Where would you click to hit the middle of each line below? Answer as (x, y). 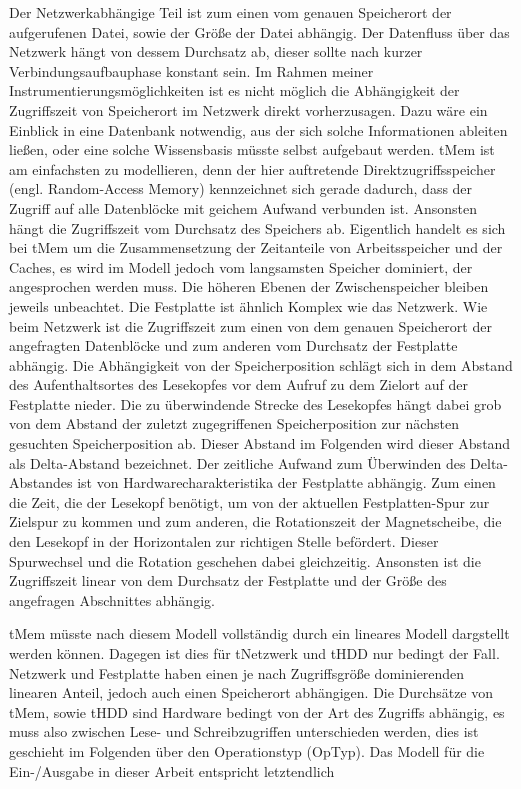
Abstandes (41, 482)
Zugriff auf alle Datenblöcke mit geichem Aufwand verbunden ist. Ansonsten (243, 207)
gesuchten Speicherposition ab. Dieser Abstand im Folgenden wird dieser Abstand (260, 443)
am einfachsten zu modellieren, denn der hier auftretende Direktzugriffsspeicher (252, 168)
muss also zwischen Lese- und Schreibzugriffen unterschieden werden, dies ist (244, 731)
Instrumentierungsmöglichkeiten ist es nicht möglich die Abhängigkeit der (234, 90)
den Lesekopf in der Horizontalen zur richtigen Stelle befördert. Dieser (224, 541)
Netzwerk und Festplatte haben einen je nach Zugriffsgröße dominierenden (237, 672)
